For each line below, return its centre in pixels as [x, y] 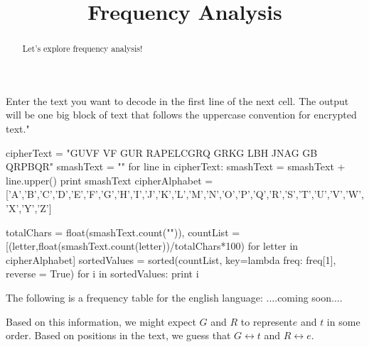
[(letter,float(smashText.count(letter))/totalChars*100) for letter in [152, 246]
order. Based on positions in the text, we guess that [118, 335]
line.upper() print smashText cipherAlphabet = [109, 180]
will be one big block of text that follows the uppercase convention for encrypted [181, 115]
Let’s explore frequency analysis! [82, 49]
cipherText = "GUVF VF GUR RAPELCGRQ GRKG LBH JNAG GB [162, 152]
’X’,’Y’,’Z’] [29, 208]
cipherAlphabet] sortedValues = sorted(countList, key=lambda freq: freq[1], [171, 259]
